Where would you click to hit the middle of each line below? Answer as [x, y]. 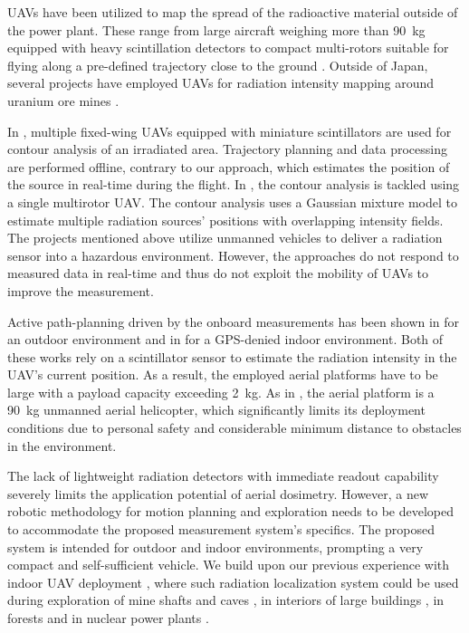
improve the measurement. [81, 290]
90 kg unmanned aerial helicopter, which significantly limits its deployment [216, 410]
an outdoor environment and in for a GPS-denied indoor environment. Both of [225, 339]
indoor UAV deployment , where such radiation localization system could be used [233, 582]
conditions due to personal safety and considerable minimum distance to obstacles [234, 428]
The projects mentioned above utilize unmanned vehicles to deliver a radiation [225, 238]
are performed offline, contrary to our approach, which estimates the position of [229, 166]
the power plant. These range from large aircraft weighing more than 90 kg [216, 29]
